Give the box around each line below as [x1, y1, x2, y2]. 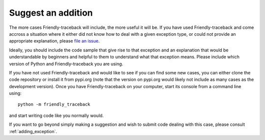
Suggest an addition [9, 7, 93, 18]
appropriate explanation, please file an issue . [9, 38, 100, 44]
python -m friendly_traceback [18, 102, 91, 107]
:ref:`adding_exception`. [9, 128, 57, 134]
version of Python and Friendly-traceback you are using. [9, 61, 124, 67]
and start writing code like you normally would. [9, 113, 104, 118]
